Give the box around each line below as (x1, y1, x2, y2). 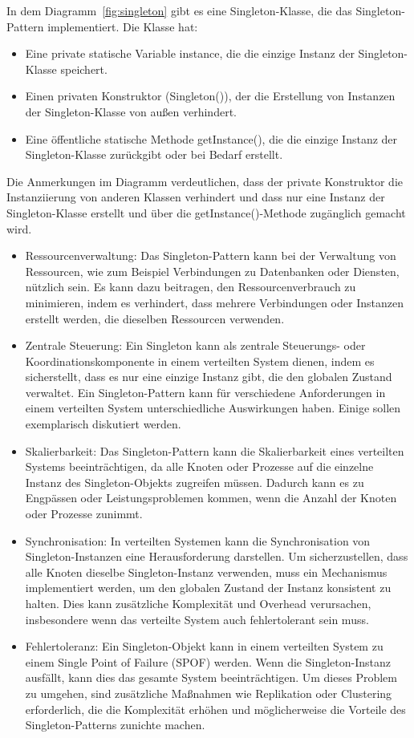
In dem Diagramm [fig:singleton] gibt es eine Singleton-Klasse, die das (6, 2, 352, 18)
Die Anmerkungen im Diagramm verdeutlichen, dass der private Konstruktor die (6, 172, 404, 189)
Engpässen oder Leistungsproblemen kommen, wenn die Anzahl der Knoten (25, 489, 397, 506)
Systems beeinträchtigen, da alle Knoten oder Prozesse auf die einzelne (25, 458, 374, 475)
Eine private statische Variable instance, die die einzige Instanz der (25, 45, 355, 62)
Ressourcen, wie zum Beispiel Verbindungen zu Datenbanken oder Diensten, (25, 262, 400, 279)
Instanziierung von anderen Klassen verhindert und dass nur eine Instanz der (6, 189, 385, 205)
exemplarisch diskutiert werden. (25, 416, 181, 432)
